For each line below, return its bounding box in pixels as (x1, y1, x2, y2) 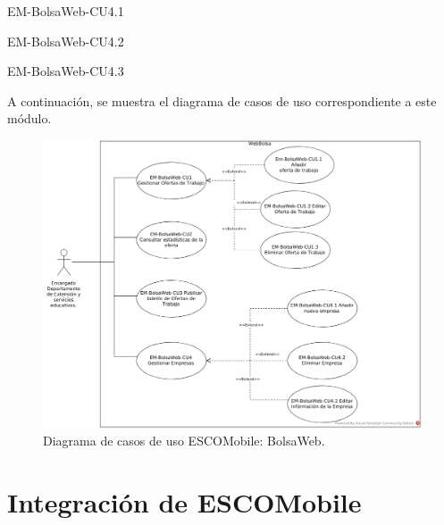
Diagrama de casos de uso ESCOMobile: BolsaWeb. (43, 431, 325, 450)
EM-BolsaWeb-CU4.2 (7, 31, 124, 50)
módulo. (7, 109, 52, 128)
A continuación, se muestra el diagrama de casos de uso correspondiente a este (7, 91, 437, 110)
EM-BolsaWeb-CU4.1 (7, 2, 124, 20)
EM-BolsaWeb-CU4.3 (7, 62, 124, 80)
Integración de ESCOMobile (7, 483, 362, 520)
